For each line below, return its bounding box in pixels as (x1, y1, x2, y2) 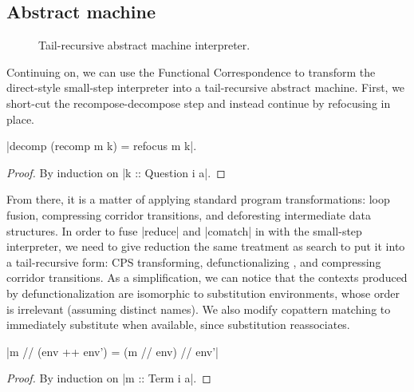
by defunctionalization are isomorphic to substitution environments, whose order (6, 284, 400, 301)
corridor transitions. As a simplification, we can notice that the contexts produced (6, 269, 408, 286)
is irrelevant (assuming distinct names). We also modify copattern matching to (6, 300, 391, 317)
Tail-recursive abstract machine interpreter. (38, 37, 250, 53)
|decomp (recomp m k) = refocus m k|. (6, 137, 197, 154)
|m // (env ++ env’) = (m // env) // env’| (6, 343, 219, 359)
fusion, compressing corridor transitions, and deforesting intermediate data (6, 206, 371, 223)
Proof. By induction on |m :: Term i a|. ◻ (6, 370, 211, 386)
